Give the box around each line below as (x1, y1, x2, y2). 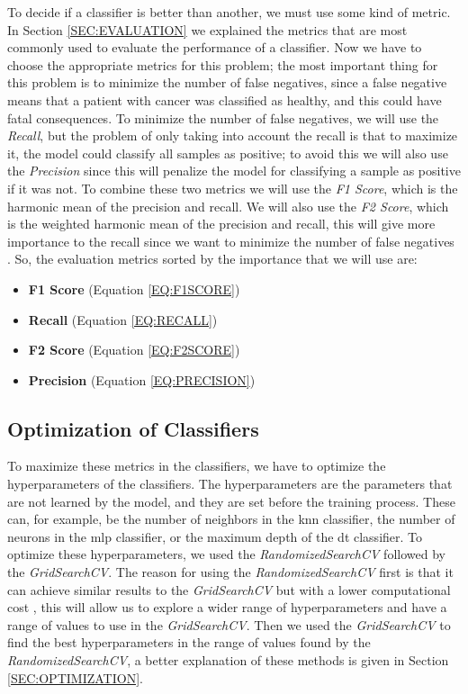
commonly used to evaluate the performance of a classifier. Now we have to (7, 38, 422, 57)
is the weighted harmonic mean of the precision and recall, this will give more (7, 214, 436, 233)
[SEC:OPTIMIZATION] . (7, 668, 143, 687)
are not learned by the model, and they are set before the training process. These (7, 491, 455, 510)
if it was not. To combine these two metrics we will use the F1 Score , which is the (7, 178, 458, 197)
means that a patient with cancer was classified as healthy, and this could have (7, 90, 442, 109)
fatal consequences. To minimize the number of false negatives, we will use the (7, 108, 439, 127)
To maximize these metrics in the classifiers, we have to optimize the (7, 456, 386, 475)
